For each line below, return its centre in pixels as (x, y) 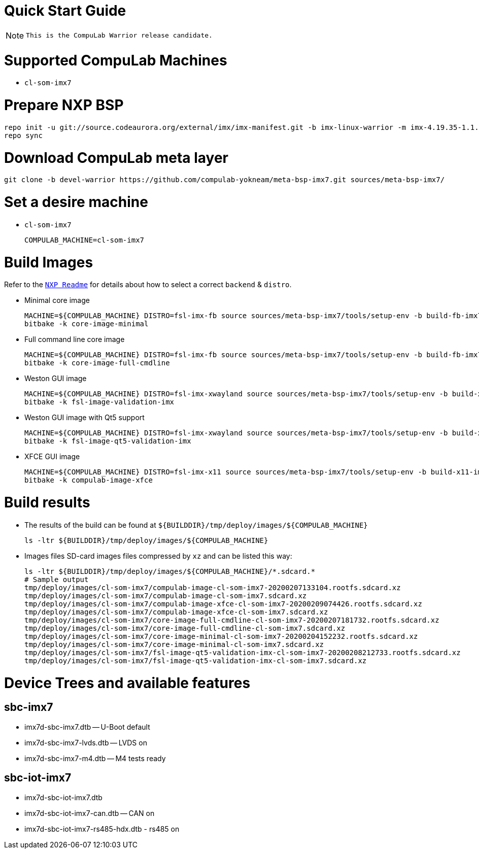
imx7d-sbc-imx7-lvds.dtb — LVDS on (86, 742)
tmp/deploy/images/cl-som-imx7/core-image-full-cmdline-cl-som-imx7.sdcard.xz (185, 628)
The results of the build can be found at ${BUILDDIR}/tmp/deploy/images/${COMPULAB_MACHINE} (196, 525)
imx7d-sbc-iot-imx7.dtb (63, 797)
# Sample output (57, 579)
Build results (47, 502)
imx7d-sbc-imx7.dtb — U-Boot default (87, 727)
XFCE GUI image (52, 457)
